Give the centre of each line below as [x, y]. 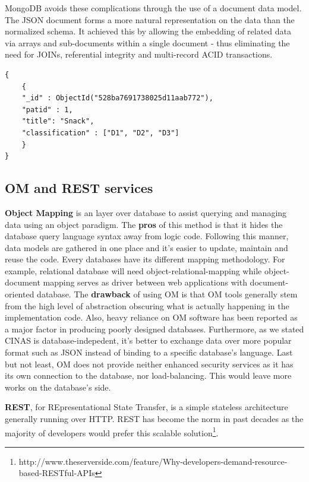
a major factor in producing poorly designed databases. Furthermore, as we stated [154, 329]
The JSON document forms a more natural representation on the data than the [150, 19]
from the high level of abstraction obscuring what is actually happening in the [147, 305]
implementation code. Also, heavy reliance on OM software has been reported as [151, 317]
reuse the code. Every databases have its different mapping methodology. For [145, 259]
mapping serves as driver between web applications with [145, 282]
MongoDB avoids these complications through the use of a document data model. [153, 8]
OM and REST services [79, 188]
